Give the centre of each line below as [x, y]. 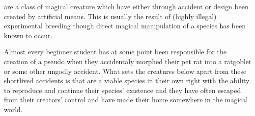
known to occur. [28, 35]
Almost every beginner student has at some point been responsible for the [115, 52]
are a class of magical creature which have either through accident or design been [126, 6]
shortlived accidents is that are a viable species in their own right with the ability [127, 81]
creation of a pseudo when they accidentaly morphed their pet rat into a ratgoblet [128, 61]
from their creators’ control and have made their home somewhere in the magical [126, 100]
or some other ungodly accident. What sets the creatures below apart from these [125, 71]
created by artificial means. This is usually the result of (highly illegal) [110, 16]
